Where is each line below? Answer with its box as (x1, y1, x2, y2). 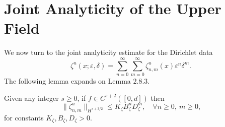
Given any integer (4, 92, 59, 103)
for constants (4, 112, 44, 122)
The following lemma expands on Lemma (4, 76, 131, 86)
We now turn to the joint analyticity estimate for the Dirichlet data (4, 47, 213, 57)
